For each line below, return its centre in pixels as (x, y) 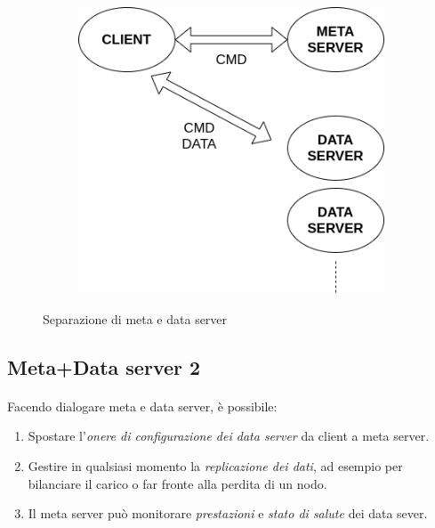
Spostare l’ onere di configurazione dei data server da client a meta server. (229, 436)
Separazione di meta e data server (135, 318)
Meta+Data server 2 (104, 366)
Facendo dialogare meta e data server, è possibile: (142, 406)
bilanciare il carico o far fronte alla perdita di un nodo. (177, 483)
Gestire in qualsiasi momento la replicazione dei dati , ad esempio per (215, 466)
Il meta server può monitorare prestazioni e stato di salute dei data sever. (228, 513)
